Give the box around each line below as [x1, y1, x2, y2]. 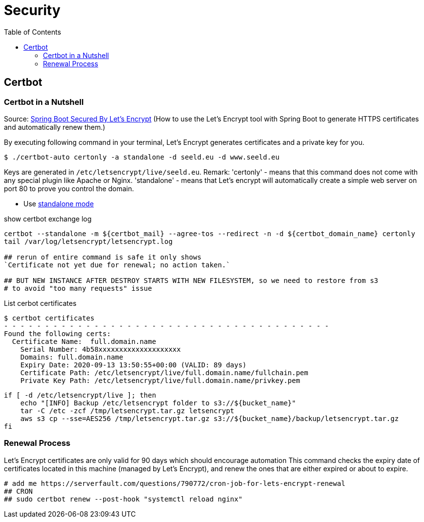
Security [4, 2, 61, 19]
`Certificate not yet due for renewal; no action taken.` [4, 261, 230, 269]
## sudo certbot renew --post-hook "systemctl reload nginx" [4, 495, 242, 503]
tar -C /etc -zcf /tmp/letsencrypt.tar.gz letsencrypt [20, 406, 235, 415]
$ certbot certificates [4, 314, 95, 322]
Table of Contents [4, 27, 61, 36]
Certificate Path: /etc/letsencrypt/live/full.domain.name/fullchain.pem [20, 368, 308, 377]
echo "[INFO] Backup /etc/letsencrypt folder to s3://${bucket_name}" [20, 399, 296, 407]
